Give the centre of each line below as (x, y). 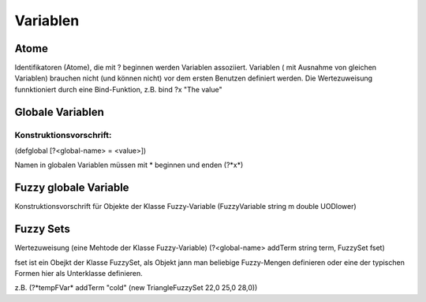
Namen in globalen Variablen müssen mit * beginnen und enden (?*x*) (129, 165)
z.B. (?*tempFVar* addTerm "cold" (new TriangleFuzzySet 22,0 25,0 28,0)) (136, 288)
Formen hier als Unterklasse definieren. (79, 273)
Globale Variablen (59, 112)
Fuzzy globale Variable (72, 188)
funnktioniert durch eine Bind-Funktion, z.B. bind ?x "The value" (118, 89)
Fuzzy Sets (42, 229)
